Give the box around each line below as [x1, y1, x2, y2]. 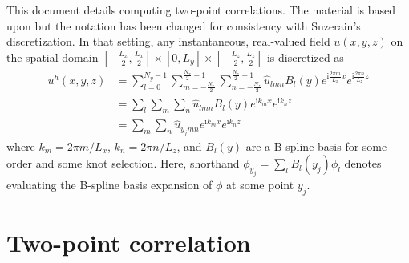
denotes [344, 155, 382, 172]
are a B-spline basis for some [245, 137, 387, 154]
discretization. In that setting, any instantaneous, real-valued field [6, 33, 330, 50]
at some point [226, 176, 294, 193]
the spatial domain [6, 48, 99, 65]
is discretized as [266, 48, 344, 65]
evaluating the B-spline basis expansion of [6, 176, 213, 193]
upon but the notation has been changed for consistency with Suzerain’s [6, 17, 361, 34]
